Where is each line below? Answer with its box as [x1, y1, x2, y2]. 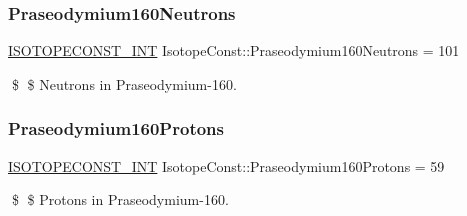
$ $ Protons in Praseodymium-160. [11, 189, 229, 210]
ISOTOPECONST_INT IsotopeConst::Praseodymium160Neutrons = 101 [8, 40, 460, 61]
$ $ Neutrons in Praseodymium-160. [11, 73, 237, 94]
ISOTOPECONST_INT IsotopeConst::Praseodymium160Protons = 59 [8, 155, 445, 176]
